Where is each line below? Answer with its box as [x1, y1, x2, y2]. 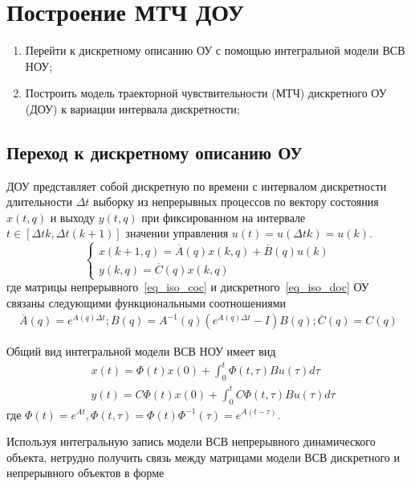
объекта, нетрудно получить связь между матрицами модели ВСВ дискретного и [6, 448, 401, 465]
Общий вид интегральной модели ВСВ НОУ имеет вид [6, 343, 276, 360]
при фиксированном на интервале [141, 208, 306, 225]
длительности [6, 193, 72, 210]
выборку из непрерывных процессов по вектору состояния [93, 193, 379, 210]
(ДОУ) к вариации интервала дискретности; [25, 100, 240, 117]
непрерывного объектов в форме [6, 464, 165, 481]
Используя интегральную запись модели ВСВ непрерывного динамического [6, 433, 376, 450]
